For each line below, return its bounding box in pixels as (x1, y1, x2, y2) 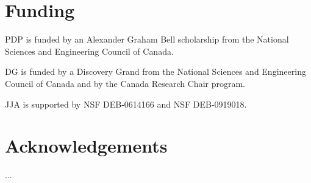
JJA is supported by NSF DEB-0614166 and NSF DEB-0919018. (5, 97, 247, 110)
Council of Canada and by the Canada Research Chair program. (5, 77, 246, 89)
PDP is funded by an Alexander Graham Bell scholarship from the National (5, 33, 289, 46)
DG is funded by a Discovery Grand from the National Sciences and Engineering (5, 65, 306, 78)
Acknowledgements (5, 133, 168, 158)
